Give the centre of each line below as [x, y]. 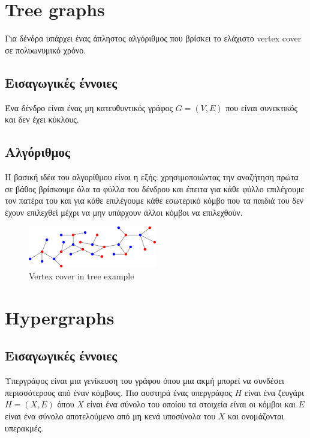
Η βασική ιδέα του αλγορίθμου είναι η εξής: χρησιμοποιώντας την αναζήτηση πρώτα [152, 176]
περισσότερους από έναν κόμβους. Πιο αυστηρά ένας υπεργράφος [118, 392]
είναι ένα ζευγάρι [274, 392]
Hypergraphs [60, 317]
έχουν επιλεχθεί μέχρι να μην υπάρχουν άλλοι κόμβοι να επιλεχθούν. [124, 212]
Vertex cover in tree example [82, 275]
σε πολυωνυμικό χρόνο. [46, 50]
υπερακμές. [24, 427]
